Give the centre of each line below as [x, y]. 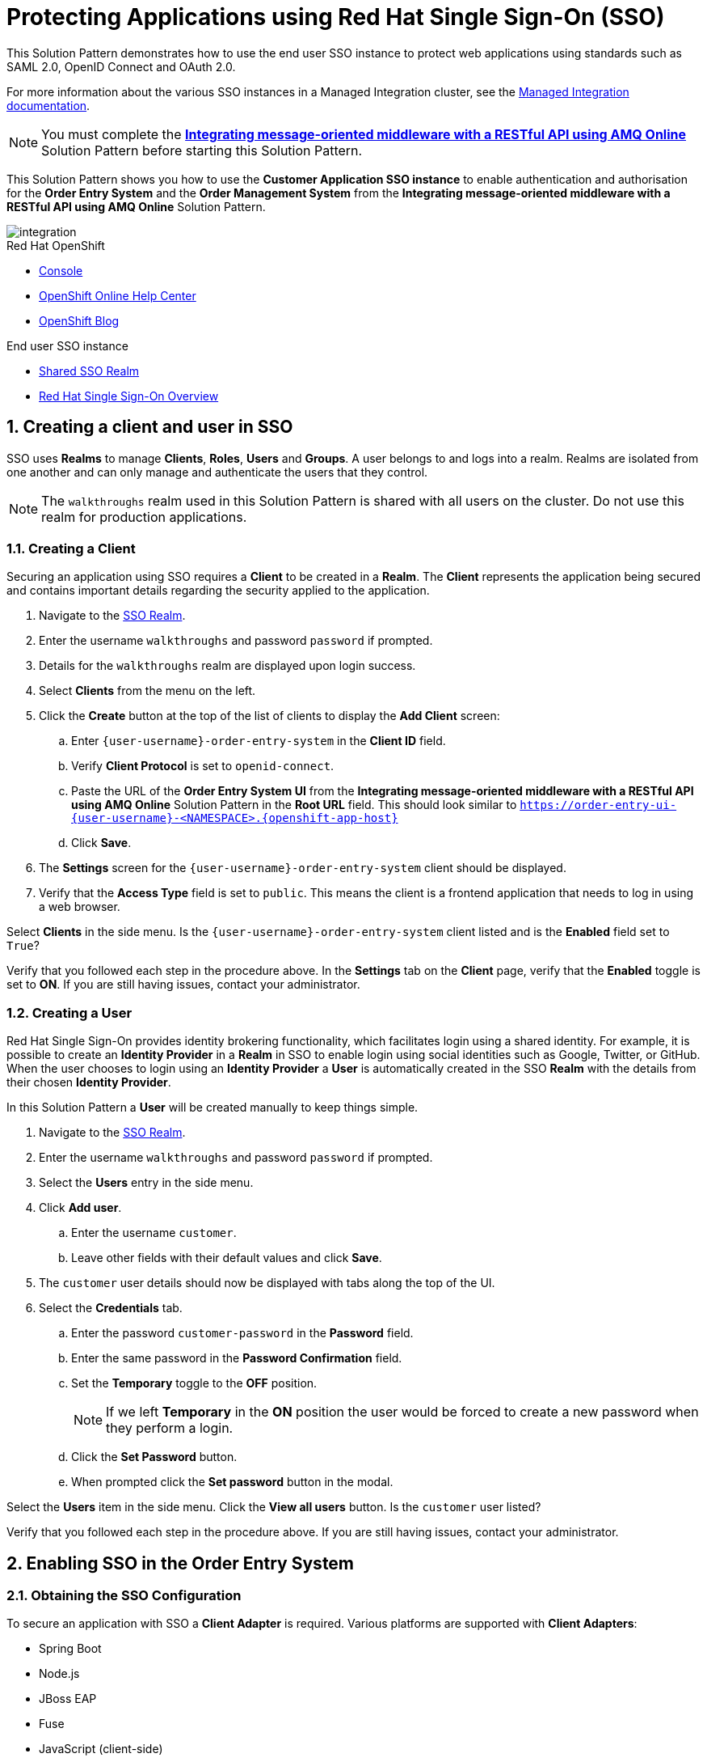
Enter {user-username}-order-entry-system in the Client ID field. [259, 741]
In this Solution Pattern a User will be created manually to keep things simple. [213, 1108]
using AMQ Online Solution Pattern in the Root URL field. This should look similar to [294, 805]
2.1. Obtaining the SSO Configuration [124, 1595]
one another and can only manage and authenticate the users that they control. [217, 472]
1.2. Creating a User [69, 1012]
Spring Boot [70, 1649]
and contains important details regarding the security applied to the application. [218, 591]
